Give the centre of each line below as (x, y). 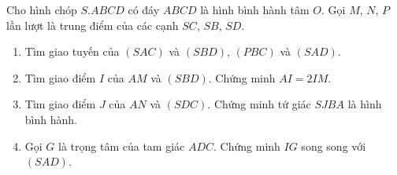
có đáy (144, 9)
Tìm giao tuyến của (72, 51)
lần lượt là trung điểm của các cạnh (93, 25)
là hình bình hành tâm (255, 9)
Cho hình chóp (42, 9)
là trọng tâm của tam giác (122, 146)
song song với (334, 146)
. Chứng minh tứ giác (259, 104)
